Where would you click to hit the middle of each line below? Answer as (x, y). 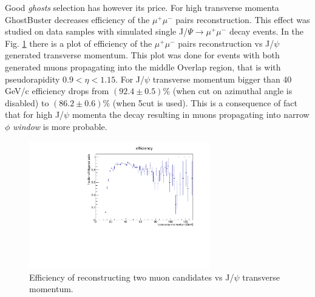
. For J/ (130, 79)
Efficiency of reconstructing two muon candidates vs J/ (132, 277)
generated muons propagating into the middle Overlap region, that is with (143, 67)
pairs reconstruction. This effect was (243, 19)
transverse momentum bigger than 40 (222, 79)
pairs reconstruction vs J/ (226, 43)
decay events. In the (266, 31)
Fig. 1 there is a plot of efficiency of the (79, 43)
